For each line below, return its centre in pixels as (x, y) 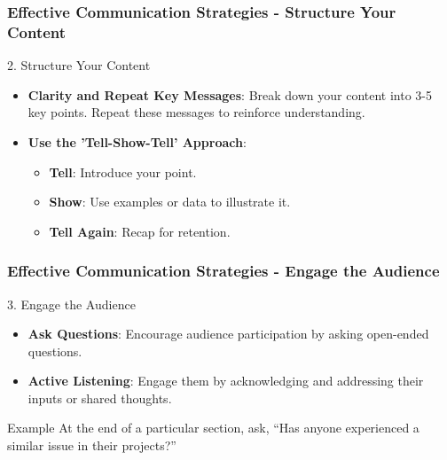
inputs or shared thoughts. (100, 398)
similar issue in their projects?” (92, 445)
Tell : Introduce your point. (123, 172)
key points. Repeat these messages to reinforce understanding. (196, 112)
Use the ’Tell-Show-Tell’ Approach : (137, 141)
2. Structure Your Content (79, 65)
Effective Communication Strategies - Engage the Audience (223, 271)
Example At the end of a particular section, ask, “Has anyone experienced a (213, 428)
